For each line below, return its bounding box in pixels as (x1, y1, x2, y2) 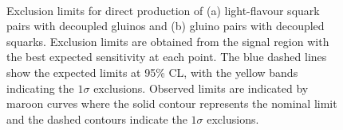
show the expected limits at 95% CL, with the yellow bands (6, 63, 298, 80)
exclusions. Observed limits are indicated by (93, 79, 309, 96)
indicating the (6, 79, 74, 96)
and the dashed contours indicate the (6, 110, 187, 127)
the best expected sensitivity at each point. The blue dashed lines (6, 48, 327, 65)
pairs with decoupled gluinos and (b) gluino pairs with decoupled (6, 17, 325, 34)
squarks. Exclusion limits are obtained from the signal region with (6, 32, 329, 49)
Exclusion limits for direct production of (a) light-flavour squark (6, 2, 320, 18)
